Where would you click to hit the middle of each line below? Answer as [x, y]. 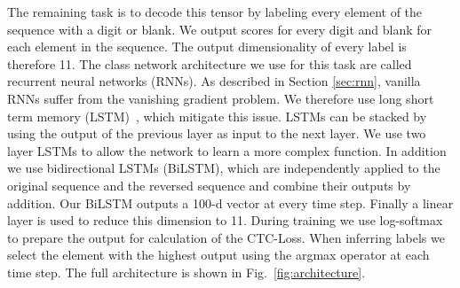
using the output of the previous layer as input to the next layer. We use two [217, 133]
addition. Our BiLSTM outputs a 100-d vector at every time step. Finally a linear [230, 202]
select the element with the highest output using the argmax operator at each [218, 255]
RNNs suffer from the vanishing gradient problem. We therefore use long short [221, 98]
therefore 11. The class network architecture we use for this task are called [210, 63]
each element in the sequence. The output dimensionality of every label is [207, 47]
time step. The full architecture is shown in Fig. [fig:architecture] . [186, 272]
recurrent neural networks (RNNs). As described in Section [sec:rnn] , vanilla [214, 81]
